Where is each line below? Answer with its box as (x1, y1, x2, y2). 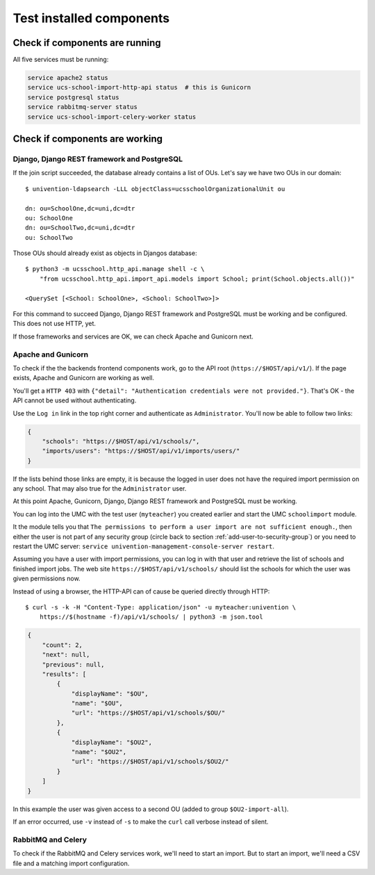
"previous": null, (42, 660, 105, 669)
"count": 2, (42, 641, 83, 649)
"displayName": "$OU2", (71, 738, 153, 746)
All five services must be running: (12, 56, 109, 64)
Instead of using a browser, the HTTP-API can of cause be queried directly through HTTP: (12, 587, 270, 596)
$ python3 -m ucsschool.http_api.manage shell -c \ (25, 265, 205, 273)
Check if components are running (12, 37, 161, 49)
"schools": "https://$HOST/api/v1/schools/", (42, 437, 200, 445)
